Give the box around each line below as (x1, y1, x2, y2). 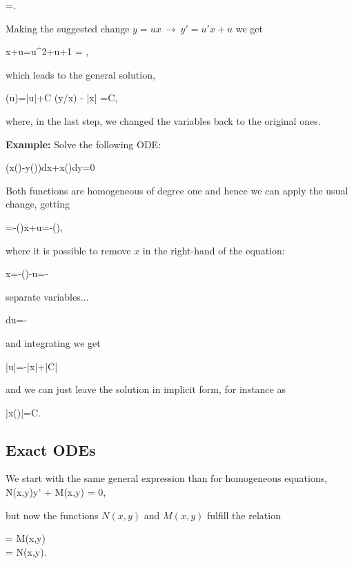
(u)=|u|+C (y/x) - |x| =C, (6, 90, 118, 105)
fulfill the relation (206, 507, 281, 522)
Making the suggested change (6, 21, 130, 35)
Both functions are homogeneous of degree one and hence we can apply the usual (6, 183, 348, 197)
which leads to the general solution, (6, 67, 155, 81)
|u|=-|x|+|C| (6, 359, 58, 373)
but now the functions (6, 507, 99, 522)
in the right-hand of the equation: (142, 243, 285, 257)
